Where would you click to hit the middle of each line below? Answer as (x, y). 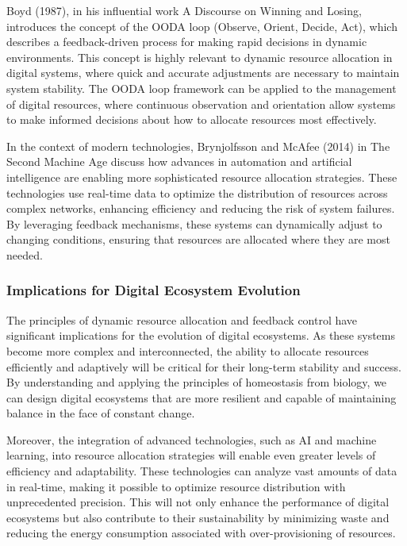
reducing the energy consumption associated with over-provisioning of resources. (201, 533)
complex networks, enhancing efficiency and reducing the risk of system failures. (201, 208)
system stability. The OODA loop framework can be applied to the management (202, 88)
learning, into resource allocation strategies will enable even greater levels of (191, 455)
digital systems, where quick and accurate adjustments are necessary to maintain (203, 73)
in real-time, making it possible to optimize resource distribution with (176, 486)
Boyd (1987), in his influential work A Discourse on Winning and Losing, (184, 10)
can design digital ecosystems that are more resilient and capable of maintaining (202, 397)
